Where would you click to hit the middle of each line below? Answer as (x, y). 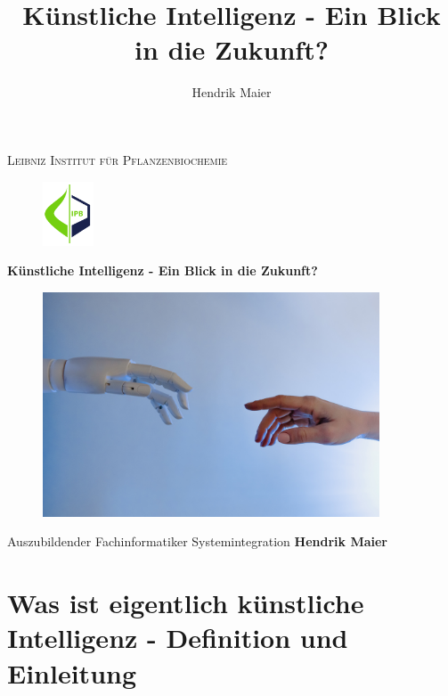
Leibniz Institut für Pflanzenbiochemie (118, 159)
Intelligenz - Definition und (178, 638)
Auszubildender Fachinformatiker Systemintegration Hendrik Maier (197, 541)
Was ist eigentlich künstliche (186, 603)
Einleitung (72, 672)
